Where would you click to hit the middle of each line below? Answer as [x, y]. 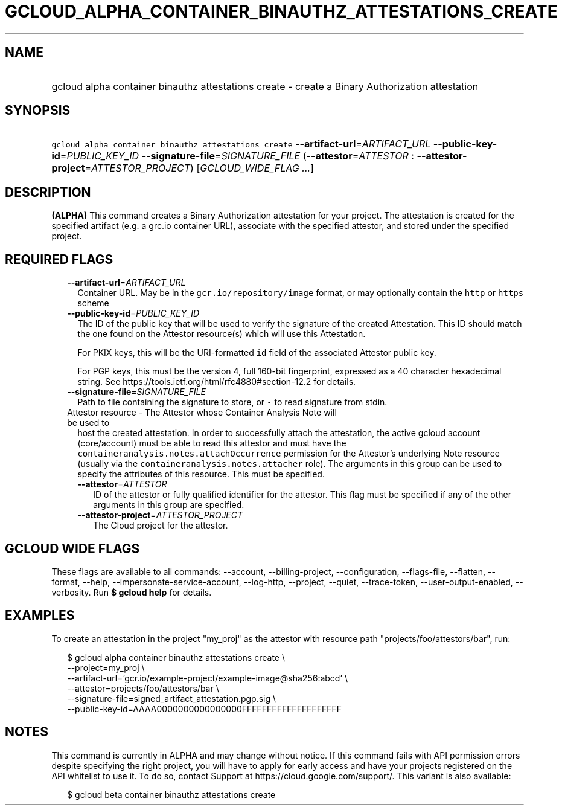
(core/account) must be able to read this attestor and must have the [212, 443]
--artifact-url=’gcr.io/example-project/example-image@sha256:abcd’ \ [208, 678]
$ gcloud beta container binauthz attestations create [171, 794]
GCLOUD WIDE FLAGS [72, 548]
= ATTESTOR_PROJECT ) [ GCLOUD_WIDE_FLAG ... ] [199, 168]
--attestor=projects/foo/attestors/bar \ [143, 688]
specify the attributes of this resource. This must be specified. [201, 474]
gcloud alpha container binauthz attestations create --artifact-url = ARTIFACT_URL [241, 144]
